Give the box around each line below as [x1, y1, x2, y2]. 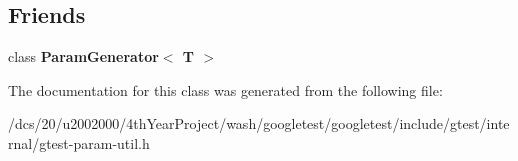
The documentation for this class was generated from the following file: [8, 79, 443, 100]
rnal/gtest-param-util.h [8, 132, 150, 153]
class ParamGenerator [8, 46, 159, 67]
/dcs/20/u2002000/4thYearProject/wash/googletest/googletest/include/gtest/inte [8, 113, 510, 134]
